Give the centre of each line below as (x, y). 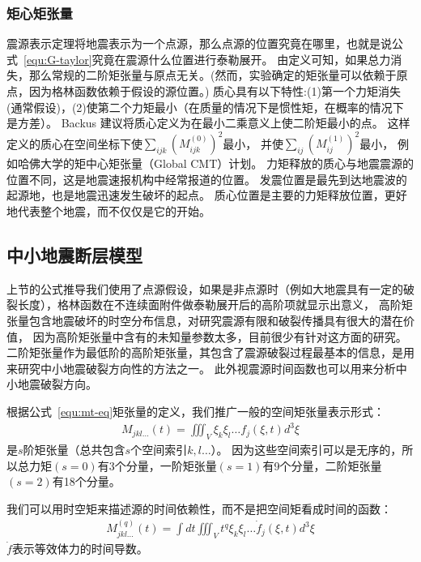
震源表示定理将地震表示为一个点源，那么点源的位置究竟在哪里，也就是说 (199, 43)
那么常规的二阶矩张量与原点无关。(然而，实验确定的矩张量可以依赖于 (213, 75)
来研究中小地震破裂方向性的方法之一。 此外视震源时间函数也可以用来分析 (201, 368)
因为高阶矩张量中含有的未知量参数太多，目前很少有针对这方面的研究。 (220, 336)
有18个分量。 (86, 481)
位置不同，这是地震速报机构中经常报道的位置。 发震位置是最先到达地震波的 (207, 179)
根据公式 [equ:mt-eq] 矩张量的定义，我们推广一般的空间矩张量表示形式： (196, 412)
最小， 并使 (253, 143)
